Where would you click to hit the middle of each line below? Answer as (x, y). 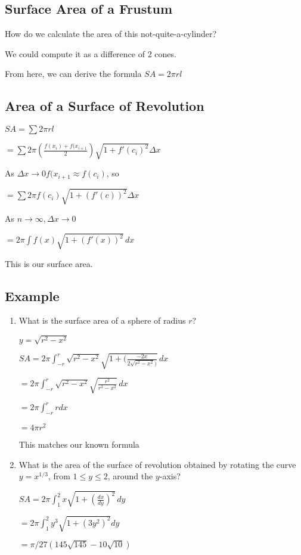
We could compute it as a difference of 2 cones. (91, 53)
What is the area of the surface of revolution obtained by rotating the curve (157, 464)
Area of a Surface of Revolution (105, 106)
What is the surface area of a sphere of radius (102, 320)
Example (32, 295)
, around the (130, 476)
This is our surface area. (49, 263)
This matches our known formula (79, 444)
